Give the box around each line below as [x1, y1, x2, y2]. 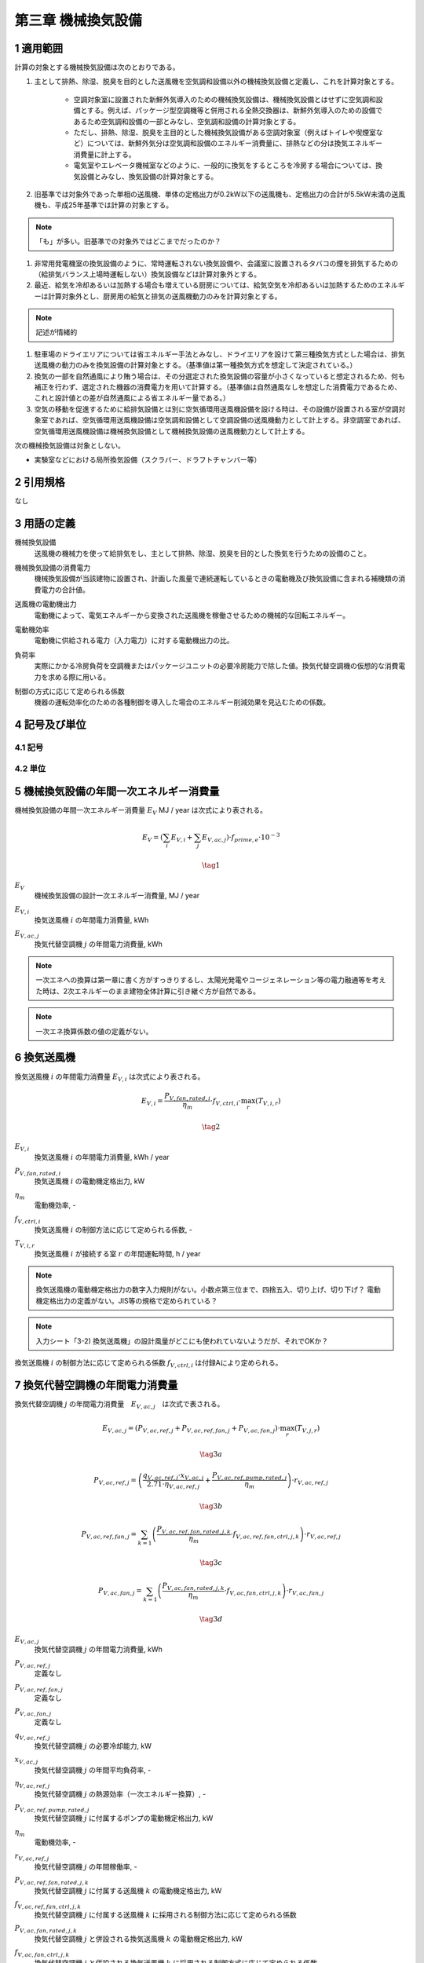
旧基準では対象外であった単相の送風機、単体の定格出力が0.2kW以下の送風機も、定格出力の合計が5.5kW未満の [34, 189, 392, 199]
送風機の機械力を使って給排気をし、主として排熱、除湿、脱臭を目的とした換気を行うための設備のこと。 [34, 548, 371, 557]
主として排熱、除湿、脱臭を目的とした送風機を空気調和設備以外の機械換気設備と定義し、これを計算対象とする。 [34, 77, 399, 86]
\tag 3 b [199, 1501, 223, 1511]
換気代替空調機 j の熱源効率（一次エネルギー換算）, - [34, 1789, 207, 1799]
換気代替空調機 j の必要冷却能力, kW [34, 1741, 152, 1750]
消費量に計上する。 [73, 149, 136, 159]
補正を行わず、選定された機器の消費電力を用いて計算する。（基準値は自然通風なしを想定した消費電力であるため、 [34, 382, 402, 392]
